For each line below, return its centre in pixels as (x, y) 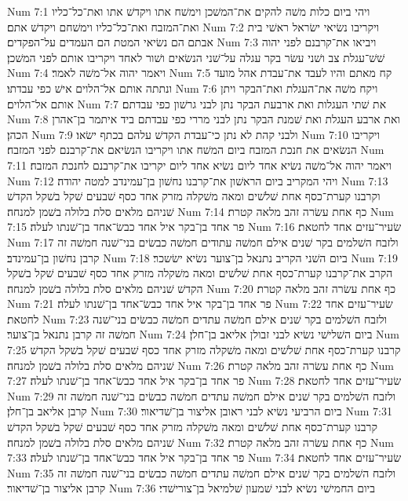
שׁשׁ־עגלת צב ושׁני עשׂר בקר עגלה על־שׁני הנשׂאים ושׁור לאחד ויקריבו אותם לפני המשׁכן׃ (196, 57)
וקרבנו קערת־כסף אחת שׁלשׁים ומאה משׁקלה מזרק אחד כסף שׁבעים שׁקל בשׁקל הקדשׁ (194, 196)
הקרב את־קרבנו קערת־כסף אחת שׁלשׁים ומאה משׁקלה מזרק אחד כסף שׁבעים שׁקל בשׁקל (200, 273)
